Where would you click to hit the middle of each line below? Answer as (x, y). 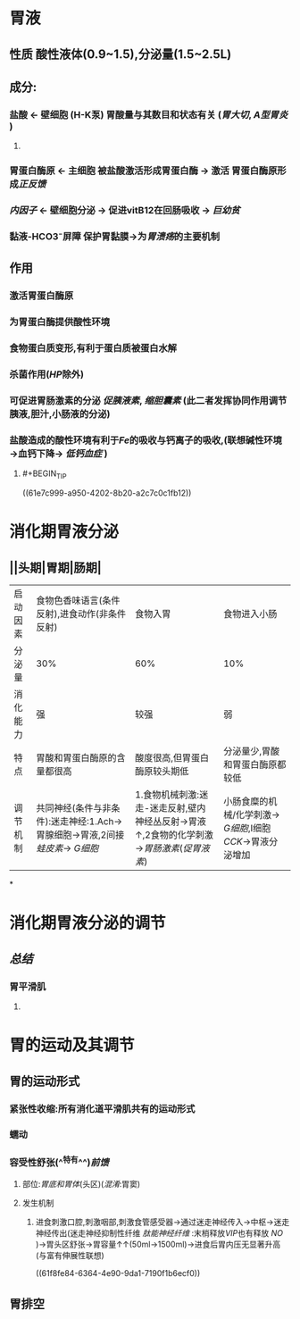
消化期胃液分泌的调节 (88, 923)
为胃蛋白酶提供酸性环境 (59, 322)
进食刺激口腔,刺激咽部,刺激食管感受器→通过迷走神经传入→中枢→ (154, 1222)
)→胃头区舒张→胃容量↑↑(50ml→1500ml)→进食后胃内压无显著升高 (158, 1244)
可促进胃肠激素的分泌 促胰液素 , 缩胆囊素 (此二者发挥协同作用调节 (148, 401)
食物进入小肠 (250, 614)
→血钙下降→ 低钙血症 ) (59, 454)
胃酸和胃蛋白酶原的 (76, 758)
